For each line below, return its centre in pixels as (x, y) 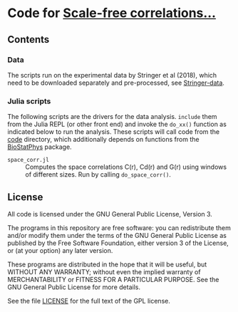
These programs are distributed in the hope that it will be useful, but (107, 264)
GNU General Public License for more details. (74, 287)
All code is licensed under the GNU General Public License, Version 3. (110, 214)
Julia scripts (29, 101)
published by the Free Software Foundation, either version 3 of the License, (118, 243)
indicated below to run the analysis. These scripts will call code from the (114, 132)
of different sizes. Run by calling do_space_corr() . (98, 175)
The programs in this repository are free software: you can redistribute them (119, 228)
